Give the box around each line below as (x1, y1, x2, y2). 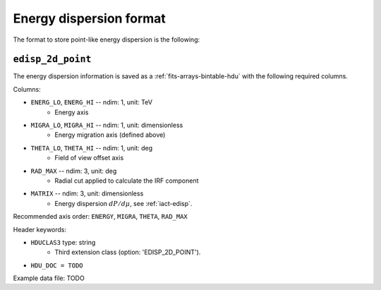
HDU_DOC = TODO (30, 261, 84, 270)
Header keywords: (13, 225, 67, 234)
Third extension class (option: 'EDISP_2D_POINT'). (54, 248, 201, 257)
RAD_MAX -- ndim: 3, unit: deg (30, 167, 117, 175)
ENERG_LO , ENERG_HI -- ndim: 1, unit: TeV (30, 98, 153, 107)
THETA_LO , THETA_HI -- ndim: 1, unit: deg (30, 143, 153, 152)
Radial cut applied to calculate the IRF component (54, 176, 199, 185)
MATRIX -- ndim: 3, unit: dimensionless (30, 189, 144, 198)
